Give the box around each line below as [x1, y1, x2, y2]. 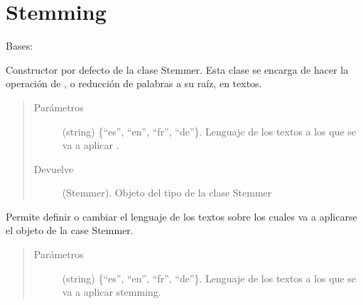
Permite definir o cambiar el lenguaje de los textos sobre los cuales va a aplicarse [6, 209, 357, 223]
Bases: [6, 38, 33, 53]
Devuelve [33, 161, 74, 176]
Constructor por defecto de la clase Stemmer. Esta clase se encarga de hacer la [6, 62, 349, 77]
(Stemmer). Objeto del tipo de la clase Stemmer [62, 185, 272, 200]
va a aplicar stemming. [62, 284, 161, 299]
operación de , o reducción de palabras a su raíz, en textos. [6, 76, 262, 91]
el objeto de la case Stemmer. [6, 223, 134, 238]
